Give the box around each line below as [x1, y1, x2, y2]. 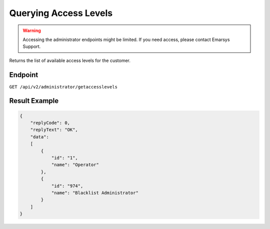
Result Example [9, 96, 59, 105]
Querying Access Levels [9, 7, 113, 18]
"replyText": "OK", [30, 127, 78, 132]
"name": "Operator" [51, 162, 99, 167]
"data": [30, 134, 49, 139]
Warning [22, 27, 41, 33]
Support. [22, 43, 41, 49]
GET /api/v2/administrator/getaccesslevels [9, 84, 117, 89]
